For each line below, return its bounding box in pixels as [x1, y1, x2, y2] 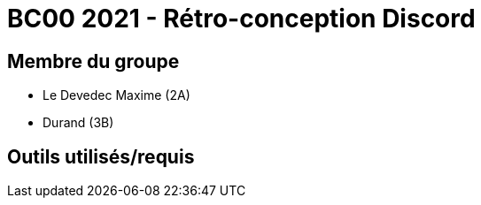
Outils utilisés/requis [7, 145, 195, 168]
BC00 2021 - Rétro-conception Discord [7, 4, 476, 34]
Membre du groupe [7, 49, 180, 72]
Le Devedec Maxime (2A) [43, 87, 190, 103]
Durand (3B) [43, 115, 114, 131]
